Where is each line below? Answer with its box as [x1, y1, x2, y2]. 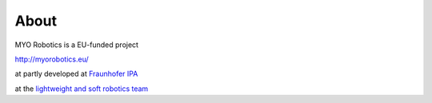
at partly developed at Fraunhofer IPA [14, 69, 138, 79]
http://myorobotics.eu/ [14, 54, 89, 64]
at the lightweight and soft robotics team [14, 84, 149, 93]
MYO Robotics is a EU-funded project [14, 40, 139, 50]
